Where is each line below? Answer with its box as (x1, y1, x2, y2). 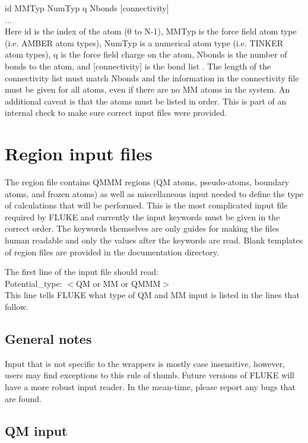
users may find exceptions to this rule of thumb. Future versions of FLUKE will (5, 369, 294, 381)
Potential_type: (5, 277, 62, 289)
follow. (5, 300, 28, 312)
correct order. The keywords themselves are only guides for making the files (5, 222, 280, 235)
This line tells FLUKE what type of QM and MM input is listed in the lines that (5, 289, 300, 301)
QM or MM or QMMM (75, 277, 161, 289)
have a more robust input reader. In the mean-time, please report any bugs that (5, 380, 296, 393)
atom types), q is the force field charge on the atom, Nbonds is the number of (5, 48, 287, 61)
